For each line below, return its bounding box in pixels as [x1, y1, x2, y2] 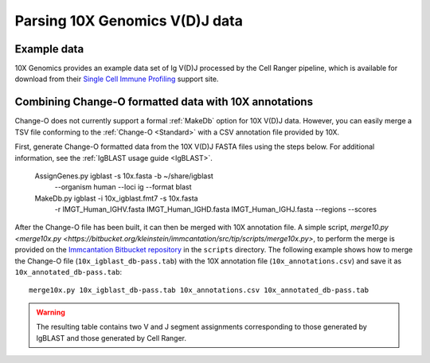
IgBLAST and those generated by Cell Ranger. [36, 333, 187, 342]
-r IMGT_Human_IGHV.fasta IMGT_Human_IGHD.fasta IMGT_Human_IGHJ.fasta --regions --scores [54, 205, 377, 214]
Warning [36, 307, 65, 317]
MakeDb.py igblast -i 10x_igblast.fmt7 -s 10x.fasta [34, 193, 198, 203]
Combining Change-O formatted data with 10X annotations [14, 96, 314, 109]
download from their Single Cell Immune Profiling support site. [14, 74, 219, 84]
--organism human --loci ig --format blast [54, 182, 192, 192]
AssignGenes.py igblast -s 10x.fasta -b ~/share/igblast [34, 171, 214, 181]
